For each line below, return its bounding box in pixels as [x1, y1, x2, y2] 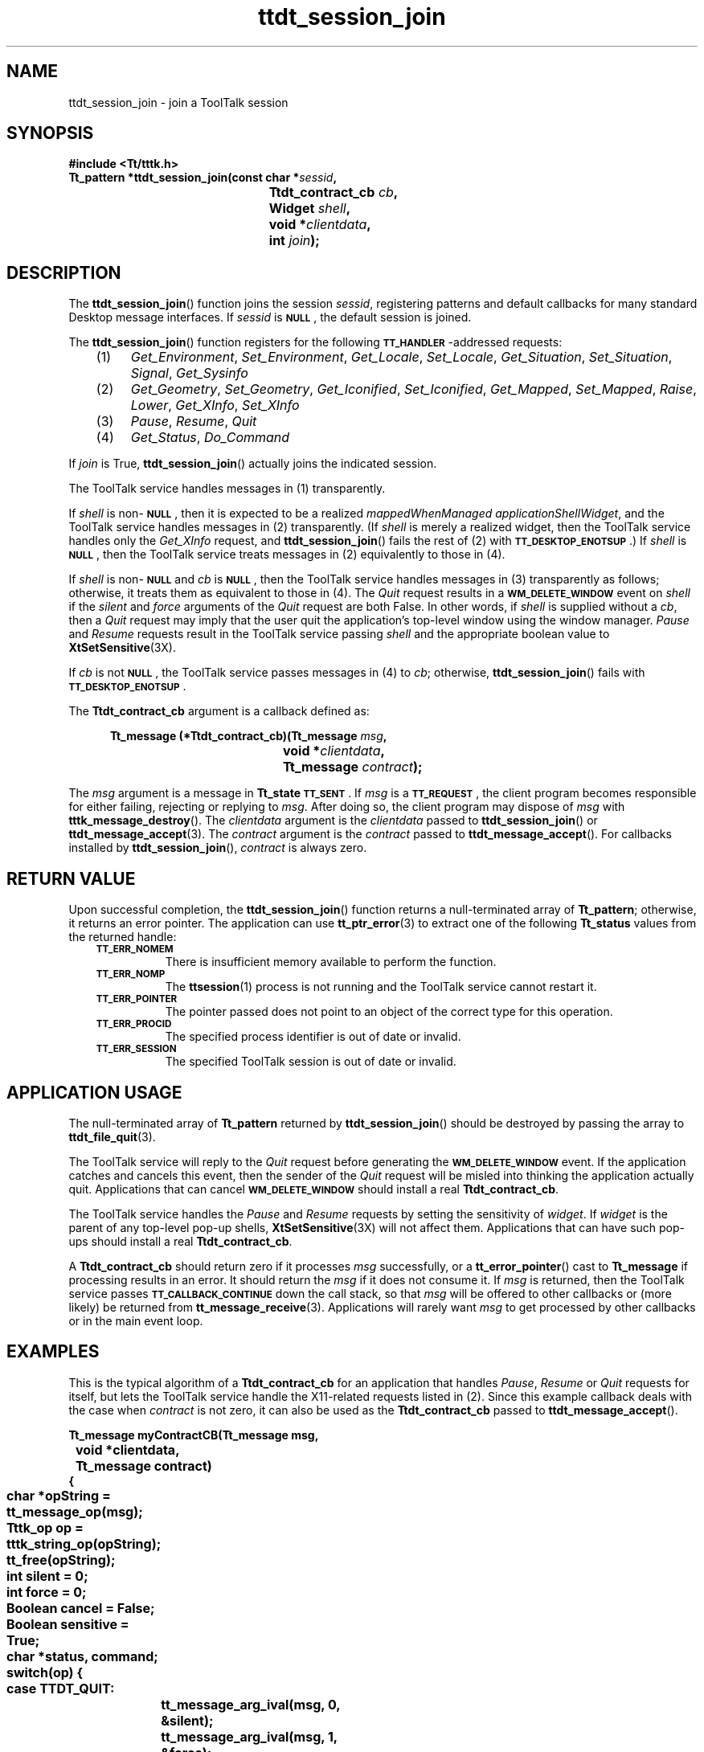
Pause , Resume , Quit [130, 413, 257, 430]
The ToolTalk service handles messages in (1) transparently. [68, 481, 386, 496]
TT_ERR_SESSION [96, 1043, 177, 1055]
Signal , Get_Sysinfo [130, 365, 248, 382]
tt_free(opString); [6, 1551, 116, 1568]
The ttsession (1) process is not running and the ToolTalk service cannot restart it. [165, 980, 597, 994]
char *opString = [6, 1487, 111, 1504]
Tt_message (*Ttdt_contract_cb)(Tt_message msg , [110, 729, 387, 743]
